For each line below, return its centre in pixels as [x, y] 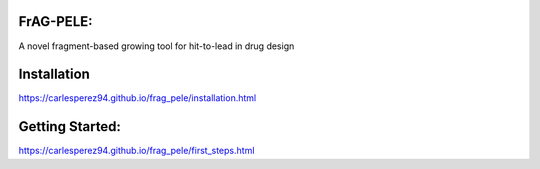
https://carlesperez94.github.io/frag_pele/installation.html [137, 98]
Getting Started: [70, 126]
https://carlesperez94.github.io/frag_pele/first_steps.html [136, 151]
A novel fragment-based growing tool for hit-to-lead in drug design [156, 46]
